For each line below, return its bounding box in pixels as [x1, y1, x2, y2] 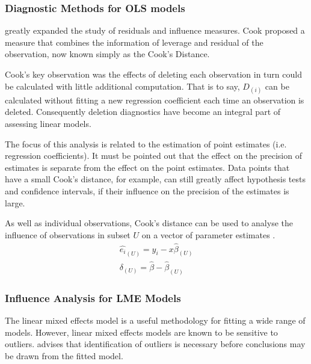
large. [5, 196, 25, 209]
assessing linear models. [5, 117, 91, 129]
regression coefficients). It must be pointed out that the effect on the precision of [5, 149, 302, 162]
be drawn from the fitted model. [5, 349, 123, 362]
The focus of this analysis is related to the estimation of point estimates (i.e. [5, 137, 287, 150]
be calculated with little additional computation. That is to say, [5, 79, 240, 92]
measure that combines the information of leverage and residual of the [5, 35, 263, 48]
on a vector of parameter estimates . [141, 228, 276, 241]
